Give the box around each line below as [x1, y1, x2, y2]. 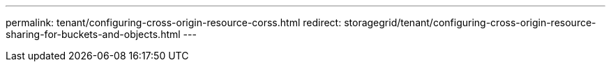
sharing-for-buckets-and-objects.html [6, 28, 181, 40]
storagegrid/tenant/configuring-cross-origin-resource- [344, 17, 596, 28]
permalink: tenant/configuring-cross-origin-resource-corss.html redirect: [6, 17, 342, 28]
